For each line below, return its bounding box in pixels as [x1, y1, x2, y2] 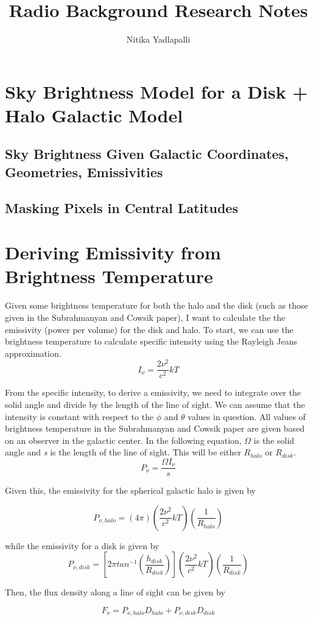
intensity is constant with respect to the [5, 410, 154, 423]
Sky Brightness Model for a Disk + [5, 79, 308, 103]
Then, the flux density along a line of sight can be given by [5, 586, 225, 598]
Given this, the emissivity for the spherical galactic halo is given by [5, 484, 256, 497]
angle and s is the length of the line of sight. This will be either [5, 446, 241, 458]
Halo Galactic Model [5, 102, 183, 127]
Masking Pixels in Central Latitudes [5, 198, 238, 217]
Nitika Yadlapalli [126, 33, 191, 46]
